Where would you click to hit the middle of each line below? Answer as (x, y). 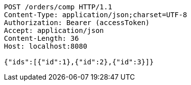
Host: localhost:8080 (46, 46)
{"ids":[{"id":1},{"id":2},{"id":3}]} (79, 62)
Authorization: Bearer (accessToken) (77, 23)
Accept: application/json (54, 30)
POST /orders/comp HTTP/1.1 (58, 7)
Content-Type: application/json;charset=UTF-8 (95, 15)
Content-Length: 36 (41, 38)
